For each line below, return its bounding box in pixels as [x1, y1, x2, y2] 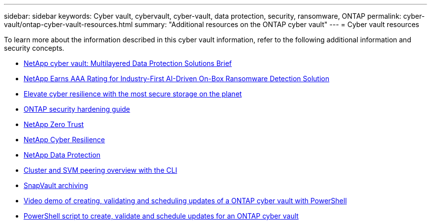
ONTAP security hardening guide [24, 105, 130, 113]
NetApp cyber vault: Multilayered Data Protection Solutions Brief [24, 59, 232, 67]
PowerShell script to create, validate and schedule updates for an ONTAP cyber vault [24, 212, 299, 220]
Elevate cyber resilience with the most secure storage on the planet [24, 90, 242, 98]
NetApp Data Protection [24, 151, 101, 159]
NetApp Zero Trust [24, 120, 84, 128]
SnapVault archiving [24, 181, 88, 190]
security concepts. [4, 44, 64, 52]
